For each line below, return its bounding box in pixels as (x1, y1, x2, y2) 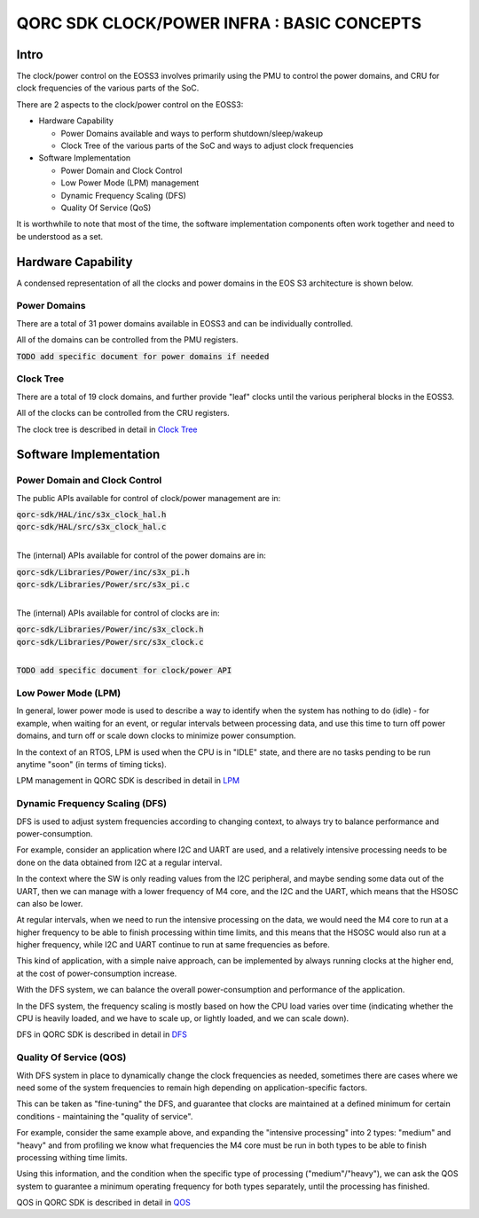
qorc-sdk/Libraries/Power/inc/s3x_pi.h (16, 567, 190, 577)
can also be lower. (16, 898, 83, 908)
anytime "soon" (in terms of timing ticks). (16, 759, 168, 770)
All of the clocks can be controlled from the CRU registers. (16, 408, 230, 419)
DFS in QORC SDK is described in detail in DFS (16, 1029, 188, 1040)
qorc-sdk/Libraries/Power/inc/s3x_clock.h (16, 625, 204, 634)
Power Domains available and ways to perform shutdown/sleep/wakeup (60, 128, 324, 138)
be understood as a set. (16, 231, 104, 241)
